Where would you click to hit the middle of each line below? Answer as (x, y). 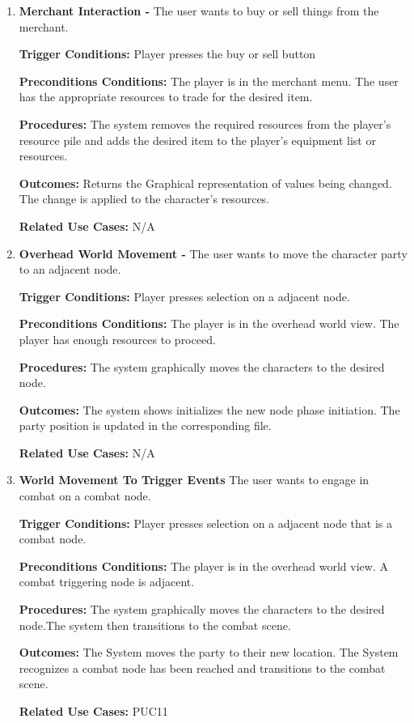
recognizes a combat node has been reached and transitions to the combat (202, 668)
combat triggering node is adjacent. (107, 582)
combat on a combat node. (85, 496)
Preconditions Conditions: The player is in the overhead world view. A (203, 566)
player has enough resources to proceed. (117, 339)
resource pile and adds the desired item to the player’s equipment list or (197, 140)
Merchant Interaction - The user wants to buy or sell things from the (199, 11)
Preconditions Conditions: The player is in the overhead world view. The (209, 323)
